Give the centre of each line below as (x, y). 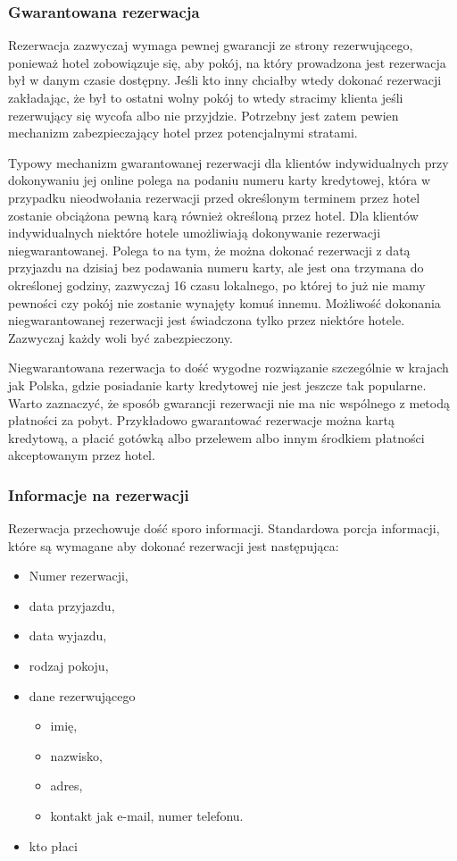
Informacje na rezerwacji (99, 494)
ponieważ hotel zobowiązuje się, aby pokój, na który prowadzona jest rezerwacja (227, 62)
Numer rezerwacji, (79, 576)
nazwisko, (77, 755)
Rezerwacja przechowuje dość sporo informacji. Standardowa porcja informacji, (224, 528)
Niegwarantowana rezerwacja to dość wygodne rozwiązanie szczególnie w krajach (228, 368)
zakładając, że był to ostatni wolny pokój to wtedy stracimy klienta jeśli (206, 97)
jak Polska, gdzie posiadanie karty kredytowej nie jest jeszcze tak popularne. (217, 385)
